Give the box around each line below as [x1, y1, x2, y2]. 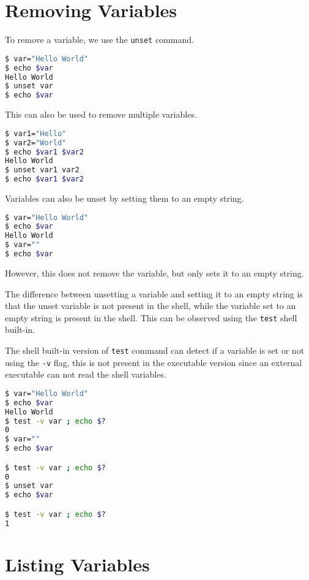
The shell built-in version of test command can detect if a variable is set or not [5, 344, 305, 356]
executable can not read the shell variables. [5, 368, 166, 381]
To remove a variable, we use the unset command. [5, 33, 194, 46]
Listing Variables [5, 551, 150, 576]
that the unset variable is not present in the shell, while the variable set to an [5, 299, 296, 312]
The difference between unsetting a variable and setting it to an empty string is [5, 287, 303, 300]
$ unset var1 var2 [5, 166, 80, 175]
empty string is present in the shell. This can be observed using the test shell [5, 311, 297, 324]
